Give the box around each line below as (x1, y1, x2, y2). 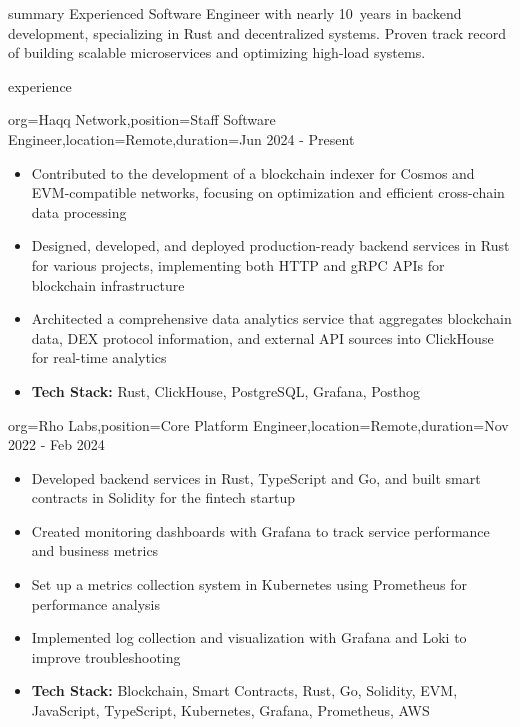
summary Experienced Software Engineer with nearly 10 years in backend (8, 3, 462, 23)
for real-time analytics (31, 347, 167, 368)
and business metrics (31, 540, 159, 561)
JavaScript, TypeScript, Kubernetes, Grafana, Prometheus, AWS (31, 700, 430, 721)
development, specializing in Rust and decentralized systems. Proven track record (8, 22, 506, 43)
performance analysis (31, 593, 160, 614)
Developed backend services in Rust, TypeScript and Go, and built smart (31, 467, 481, 488)
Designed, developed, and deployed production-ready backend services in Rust (31, 235, 510, 256)
